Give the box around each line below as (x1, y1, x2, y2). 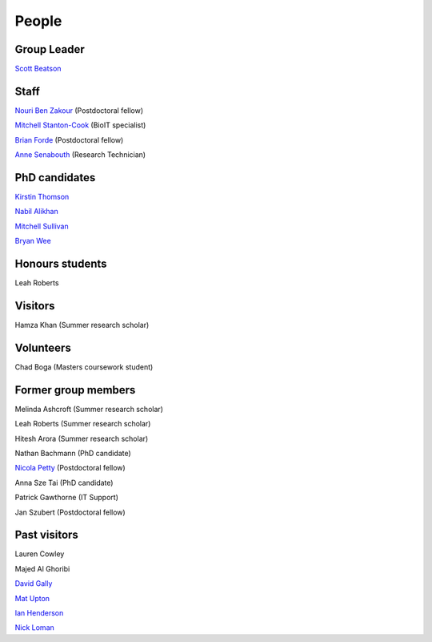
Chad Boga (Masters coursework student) (14, 361, 154, 372)
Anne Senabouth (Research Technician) (14, 150, 146, 159)
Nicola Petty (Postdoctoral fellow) (14, 463, 126, 473)
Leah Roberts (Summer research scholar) (14, 419, 151, 429)
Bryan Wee (14, 236, 51, 246)
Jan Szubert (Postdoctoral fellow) (14, 507, 126, 517)
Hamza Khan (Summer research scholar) (14, 321, 150, 330)
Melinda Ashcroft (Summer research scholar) (14, 404, 164, 414)
